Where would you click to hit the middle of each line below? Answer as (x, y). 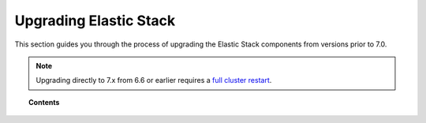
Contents (44, 102)
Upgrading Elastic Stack (95, 20)
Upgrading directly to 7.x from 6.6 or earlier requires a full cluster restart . (154, 80)
